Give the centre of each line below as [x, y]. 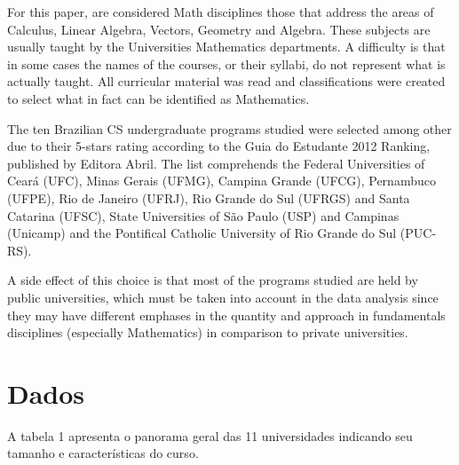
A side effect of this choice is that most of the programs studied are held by [213, 280]
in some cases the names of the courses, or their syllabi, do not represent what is [226, 63]
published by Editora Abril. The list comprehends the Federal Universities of [216, 163]
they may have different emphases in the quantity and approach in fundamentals [226, 315]
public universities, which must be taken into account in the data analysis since [223, 297]
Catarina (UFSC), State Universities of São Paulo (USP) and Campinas [203, 215]
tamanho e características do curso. [103, 453]
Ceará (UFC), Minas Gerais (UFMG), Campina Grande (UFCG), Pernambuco [222, 181]
